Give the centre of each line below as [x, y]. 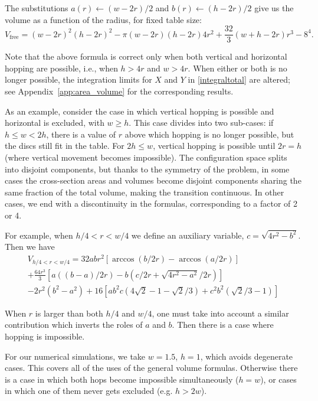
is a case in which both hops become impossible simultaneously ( [122, 379]
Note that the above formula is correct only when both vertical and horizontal [146, 56]
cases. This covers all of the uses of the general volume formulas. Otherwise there [151, 368]
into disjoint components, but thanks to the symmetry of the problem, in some [147, 169]
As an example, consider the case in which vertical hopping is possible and [140, 111]
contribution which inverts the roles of [74, 325]
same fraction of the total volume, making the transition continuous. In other [145, 192]
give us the [274, 8]
